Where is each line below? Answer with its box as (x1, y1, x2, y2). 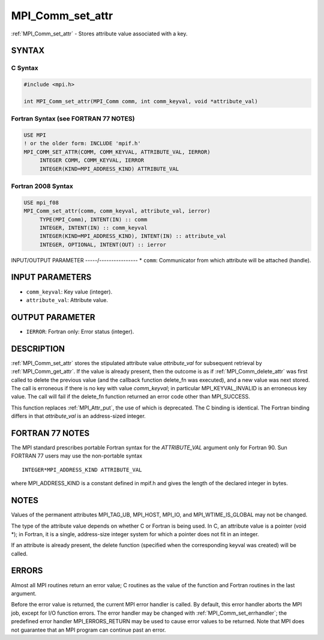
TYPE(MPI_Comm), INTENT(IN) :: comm (39, 216, 148, 223)
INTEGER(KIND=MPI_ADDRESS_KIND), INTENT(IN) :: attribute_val (39, 233, 227, 240)
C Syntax (11, 64, 38, 72)
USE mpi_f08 (23, 199, 59, 206)
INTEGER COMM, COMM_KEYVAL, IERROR (39, 157, 144, 164)
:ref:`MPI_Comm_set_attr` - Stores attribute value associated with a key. (11, 30, 188, 37)
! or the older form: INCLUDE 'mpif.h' (23, 140, 141, 147)
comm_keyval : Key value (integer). (26, 288, 113, 295)
